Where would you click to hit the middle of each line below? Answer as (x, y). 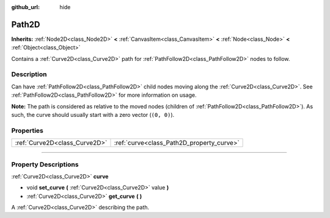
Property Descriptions (45, 164)
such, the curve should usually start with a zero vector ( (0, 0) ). (93, 115)
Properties (28, 130)
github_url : (25, 7)
